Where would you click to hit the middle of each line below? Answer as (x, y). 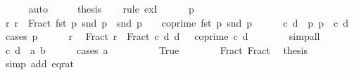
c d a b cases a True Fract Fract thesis (156, 49)
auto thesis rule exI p (111, 8)
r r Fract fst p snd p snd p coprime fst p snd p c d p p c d (177, 22)
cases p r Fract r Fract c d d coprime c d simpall (163, 36)
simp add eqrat (39, 63)
